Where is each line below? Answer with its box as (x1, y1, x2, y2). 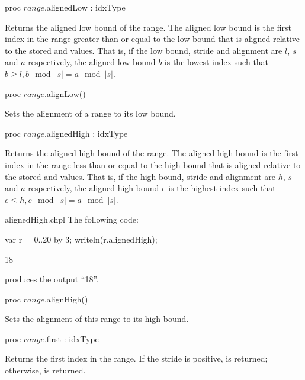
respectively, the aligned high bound (28, 182, 159, 194)
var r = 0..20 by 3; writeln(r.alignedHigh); (5, 233, 158, 245)
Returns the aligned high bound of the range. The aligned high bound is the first (5, 147, 298, 159)
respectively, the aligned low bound (28, 56, 156, 68)
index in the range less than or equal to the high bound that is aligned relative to (5, 158, 301, 170)
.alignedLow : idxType (44, 1, 126, 13)
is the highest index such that (168, 182, 276, 194)
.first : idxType (44, 332, 99, 344)
